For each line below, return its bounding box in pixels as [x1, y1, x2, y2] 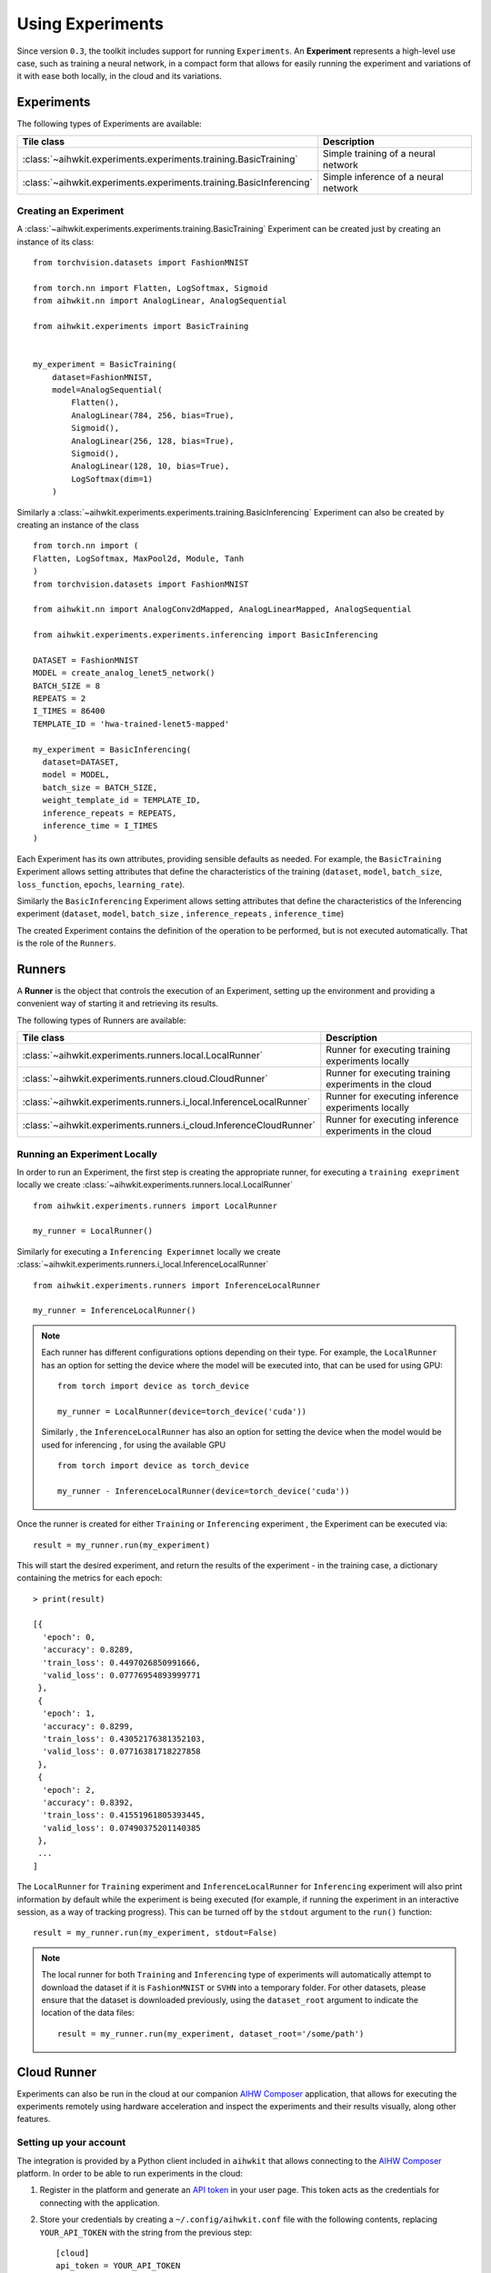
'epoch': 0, [42, 1632, 95, 1642]
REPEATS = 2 [33, 694, 86, 704]
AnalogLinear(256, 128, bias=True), [71, 436, 235, 446]
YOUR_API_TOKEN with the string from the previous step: [39, 2227, 253, 2238]
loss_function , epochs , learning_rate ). [16, 878, 185, 890]
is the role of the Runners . [16, 937, 117, 949]
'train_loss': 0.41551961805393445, [42, 1810, 206, 1820]
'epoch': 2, [42, 1785, 95, 1795]
